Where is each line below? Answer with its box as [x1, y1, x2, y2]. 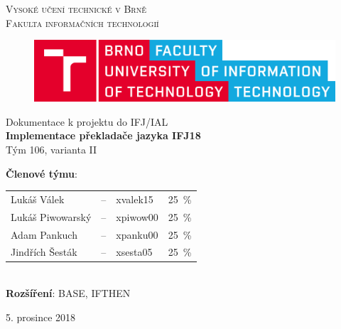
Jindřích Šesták [11, 244, 77, 259]
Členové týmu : [6, 166, 77, 180]
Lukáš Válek [11, 191, 65, 206]
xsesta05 [116, 244, 153, 259]
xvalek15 [116, 191, 153, 206]
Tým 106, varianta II [6, 141, 97, 156]
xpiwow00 [116, 209, 158, 224]
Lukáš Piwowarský [11, 209, 92, 224]
